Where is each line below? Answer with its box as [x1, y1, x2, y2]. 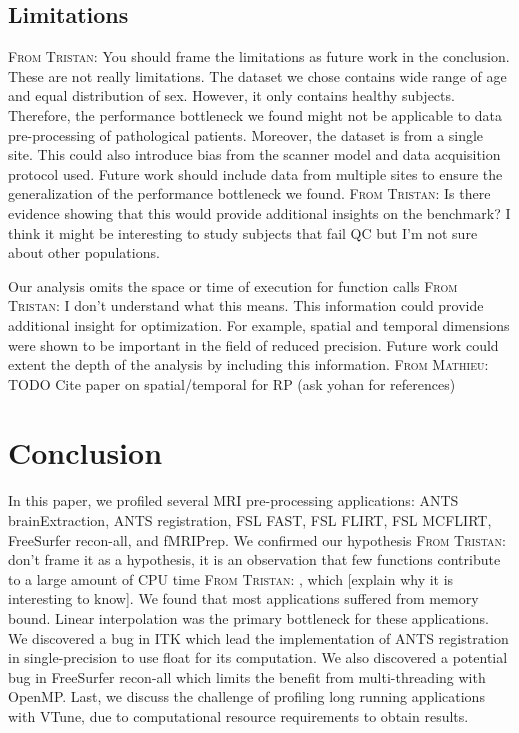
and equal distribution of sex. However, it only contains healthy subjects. [8, 85, 455, 106]
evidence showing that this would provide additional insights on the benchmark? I [8, 202, 511, 223]
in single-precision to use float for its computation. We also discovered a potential [8, 647, 508, 668]
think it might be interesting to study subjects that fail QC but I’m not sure [8, 222, 478, 243]
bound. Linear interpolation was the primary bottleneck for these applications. [8, 607, 489, 628]
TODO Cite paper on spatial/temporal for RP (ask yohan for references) [8, 373, 456, 394]
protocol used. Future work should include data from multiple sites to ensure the [8, 163, 503, 184]
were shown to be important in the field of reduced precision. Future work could [8, 334, 499, 355]
